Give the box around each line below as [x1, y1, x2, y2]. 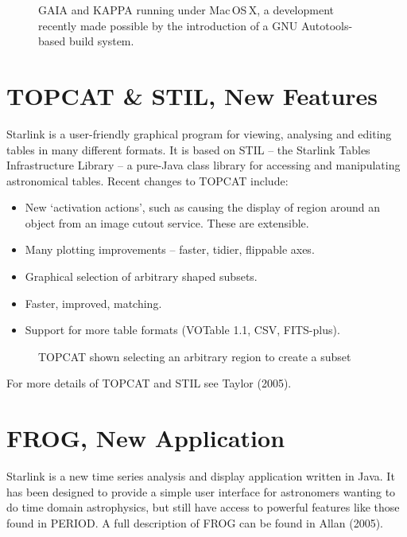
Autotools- [300, 17, 353, 33]
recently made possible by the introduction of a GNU [38, 17, 298, 33]
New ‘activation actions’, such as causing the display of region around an [25, 199, 380, 216]
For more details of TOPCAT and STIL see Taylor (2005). [6, 375, 292, 391]
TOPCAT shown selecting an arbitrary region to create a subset [38, 348, 351, 364]
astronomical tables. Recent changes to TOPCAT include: [6, 172, 289, 189]
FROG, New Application [6, 422, 285, 454]
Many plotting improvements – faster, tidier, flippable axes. [25, 241, 315, 258]
